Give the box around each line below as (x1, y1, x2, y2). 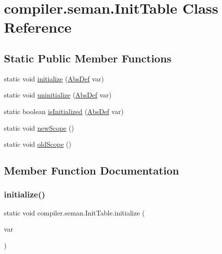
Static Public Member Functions (4, 50, 172, 65)
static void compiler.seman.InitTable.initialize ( (4, 207, 145, 217)
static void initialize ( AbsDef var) (4, 73, 104, 83)
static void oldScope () (4, 139, 72, 149)
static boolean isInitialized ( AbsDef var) (4, 106, 124, 116)
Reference (4, 17, 72, 37)
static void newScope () (4, 122, 74, 133)
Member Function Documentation (4, 163, 180, 178)
